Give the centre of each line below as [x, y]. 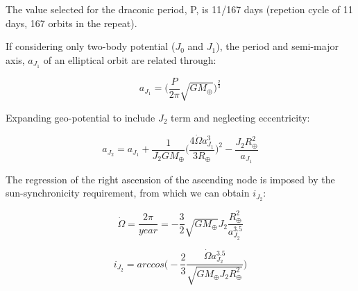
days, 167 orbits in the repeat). [71, 23]
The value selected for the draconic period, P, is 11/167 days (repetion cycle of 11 [179, 9]
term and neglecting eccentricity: [240, 117]
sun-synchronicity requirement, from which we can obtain [128, 193]
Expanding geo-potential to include [80, 117]
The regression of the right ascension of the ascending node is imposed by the [170, 179]
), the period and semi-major [277, 46]
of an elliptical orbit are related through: [130, 59]
